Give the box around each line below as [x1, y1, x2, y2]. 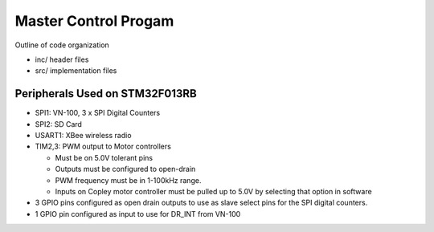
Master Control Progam [14, 12, 174, 30]
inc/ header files [35, 55, 89, 64]
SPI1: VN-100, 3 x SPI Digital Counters [35, 108, 161, 118]
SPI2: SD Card [35, 119, 82, 128]
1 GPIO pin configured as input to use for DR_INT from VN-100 [35, 209, 241, 218]
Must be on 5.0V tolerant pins [55, 153, 153, 162]
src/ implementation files [35, 66, 117, 75]
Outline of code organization [14, 40, 110, 50]
